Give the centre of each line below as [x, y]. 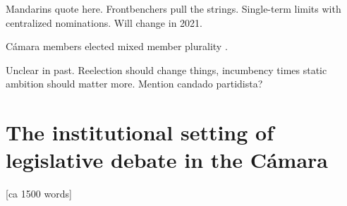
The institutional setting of [140, 132]
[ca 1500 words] [39, 194]
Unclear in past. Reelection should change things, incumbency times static [166, 69]
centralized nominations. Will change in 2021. [104, 22]
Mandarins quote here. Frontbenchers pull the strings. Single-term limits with [173, 8]
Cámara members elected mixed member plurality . [117, 46]
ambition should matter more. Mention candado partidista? [134, 84]
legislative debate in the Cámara [167, 160]
